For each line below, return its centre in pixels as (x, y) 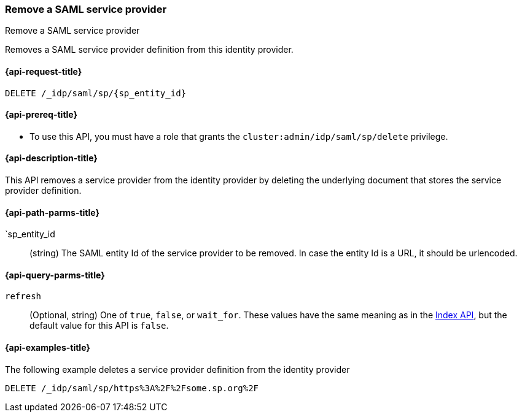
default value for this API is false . (99, 326)
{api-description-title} (51, 158)
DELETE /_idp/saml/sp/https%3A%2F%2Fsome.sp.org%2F (132, 388)
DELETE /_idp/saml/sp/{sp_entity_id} (96, 93)
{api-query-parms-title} (55, 275)
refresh (23, 296)
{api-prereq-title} (41, 115)
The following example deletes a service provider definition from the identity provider (177, 369)
